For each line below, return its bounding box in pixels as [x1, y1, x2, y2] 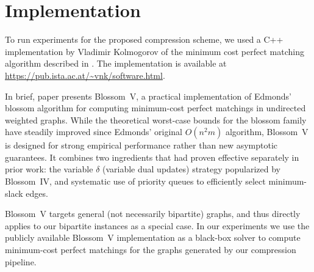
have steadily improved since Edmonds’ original [5, 125, 183, 138]
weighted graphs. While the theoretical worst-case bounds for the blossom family [5, 113, 307, 126]
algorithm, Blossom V [225, 125, 309, 138]
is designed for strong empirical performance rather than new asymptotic [5, 139, 278, 152]
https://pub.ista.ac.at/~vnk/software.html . [5, 68, 165, 81]
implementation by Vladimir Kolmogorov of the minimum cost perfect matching [5, 45, 304, 57]
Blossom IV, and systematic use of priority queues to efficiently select [5, 175, 266, 188]
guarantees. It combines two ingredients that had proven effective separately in [5, 150, 299, 163]
